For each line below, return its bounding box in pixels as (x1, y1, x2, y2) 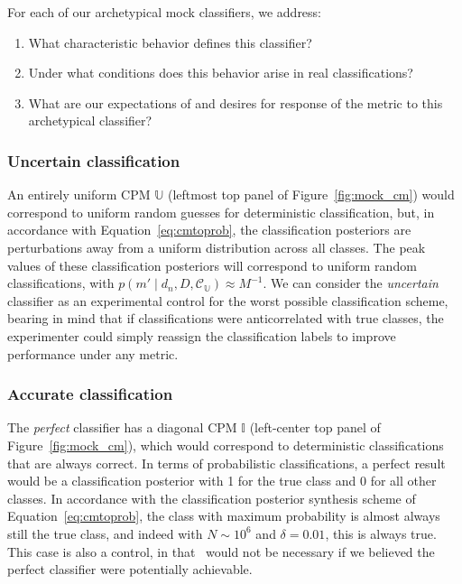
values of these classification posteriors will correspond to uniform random (7, 255, 417, 274)
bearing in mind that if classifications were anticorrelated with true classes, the (7, 309, 444, 328)
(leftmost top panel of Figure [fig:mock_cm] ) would (168, 185, 455, 204)
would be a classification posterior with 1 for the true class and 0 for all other (7, 471, 437, 490)
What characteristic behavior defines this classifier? (28, 32, 312, 51)
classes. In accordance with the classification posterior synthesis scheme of (7, 488, 416, 507)
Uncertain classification (7, 149, 180, 171)
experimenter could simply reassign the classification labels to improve (7, 326, 396, 345)
